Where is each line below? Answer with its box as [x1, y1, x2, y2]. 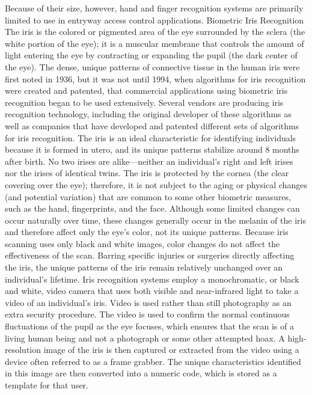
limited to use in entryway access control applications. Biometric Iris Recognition [5, 13, 304, 26]
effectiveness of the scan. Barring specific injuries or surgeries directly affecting [5, 249, 295, 262]
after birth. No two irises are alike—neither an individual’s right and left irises [5, 155, 293, 167]
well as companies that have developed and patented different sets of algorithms [5, 119, 299, 132]
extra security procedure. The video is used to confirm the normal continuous [5, 308, 290, 320]
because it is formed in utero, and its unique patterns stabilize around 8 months [5, 143, 299, 156]
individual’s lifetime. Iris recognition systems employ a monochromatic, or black [5, 272, 299, 285]
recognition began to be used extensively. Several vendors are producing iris [5, 96, 284, 108]
